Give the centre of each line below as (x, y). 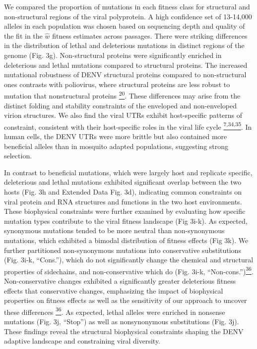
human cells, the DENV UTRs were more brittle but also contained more (116, 136)
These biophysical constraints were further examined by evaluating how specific (125, 211)
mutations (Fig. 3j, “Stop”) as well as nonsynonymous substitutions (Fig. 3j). (122, 322)
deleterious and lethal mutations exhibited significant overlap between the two (123, 182)
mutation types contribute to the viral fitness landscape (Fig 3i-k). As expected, (126, 221)
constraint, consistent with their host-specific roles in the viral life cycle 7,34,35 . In (128, 126)
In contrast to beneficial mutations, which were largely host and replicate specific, (128, 172)
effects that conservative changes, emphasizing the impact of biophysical (114, 290)
